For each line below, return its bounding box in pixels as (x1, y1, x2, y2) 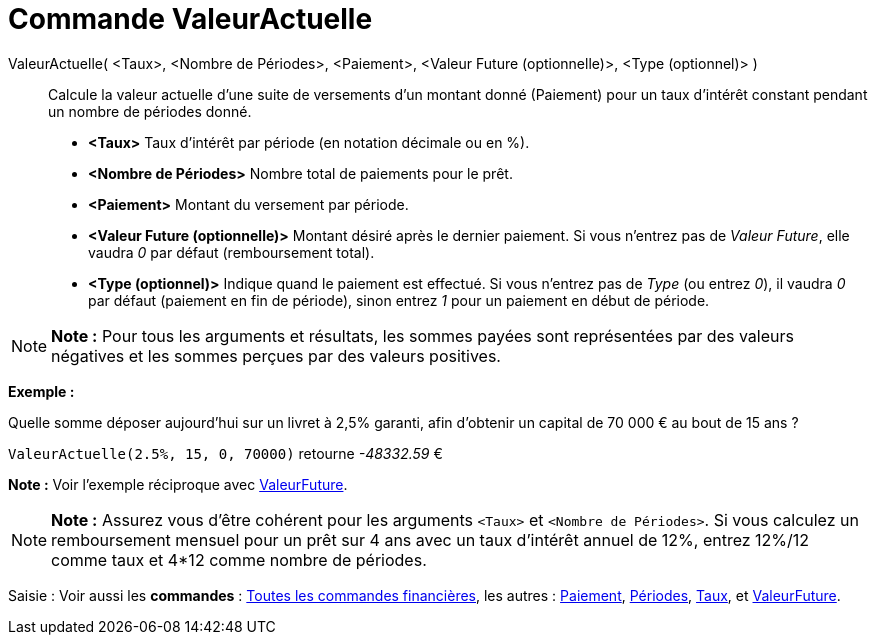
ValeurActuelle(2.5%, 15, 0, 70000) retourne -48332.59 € (8, 444, 443, 462)
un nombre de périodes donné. (48, 102, 252, 120)
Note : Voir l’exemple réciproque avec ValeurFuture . (8, 475, 348, 493)
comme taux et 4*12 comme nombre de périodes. (51, 549, 427, 570)
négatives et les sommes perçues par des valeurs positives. (51, 345, 501, 366)
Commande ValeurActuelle (8, 2, 373, 36)
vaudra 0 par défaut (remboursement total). (88, 243, 375, 261)
